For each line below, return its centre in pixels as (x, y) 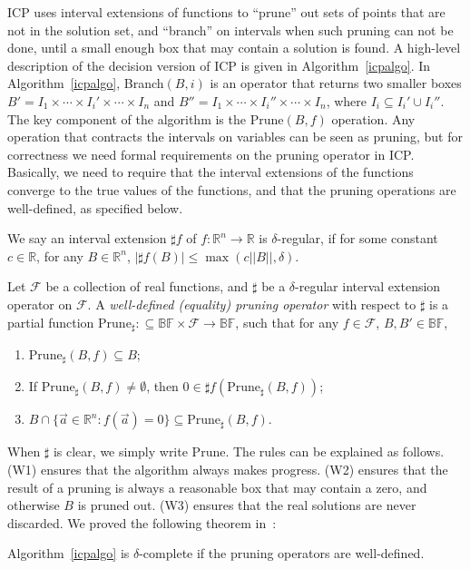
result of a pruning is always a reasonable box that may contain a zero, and (217, 487)
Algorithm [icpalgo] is (69, 553)
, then (162, 386)
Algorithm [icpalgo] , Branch (86, 83)
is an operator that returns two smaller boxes (336, 83)
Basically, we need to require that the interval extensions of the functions (211, 172)
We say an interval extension (87, 238)
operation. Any (373, 118)
